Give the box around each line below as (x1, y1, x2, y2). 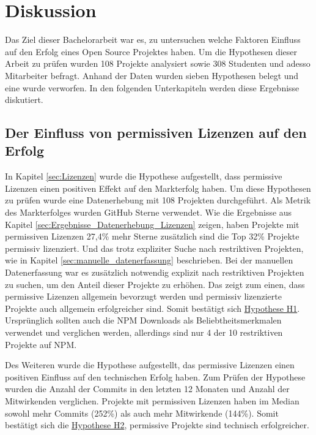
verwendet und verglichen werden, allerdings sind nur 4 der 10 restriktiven (5, 326, 283, 338)
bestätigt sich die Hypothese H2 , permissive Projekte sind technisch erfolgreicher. (5, 418, 309, 431)
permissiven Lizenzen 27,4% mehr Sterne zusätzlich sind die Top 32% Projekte (5, 230, 299, 243)
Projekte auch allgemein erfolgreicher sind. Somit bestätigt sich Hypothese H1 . (5, 301, 300, 314)
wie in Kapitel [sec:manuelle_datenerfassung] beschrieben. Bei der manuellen (5, 254, 293, 267)
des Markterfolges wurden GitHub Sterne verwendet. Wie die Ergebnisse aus (5, 206, 292, 219)
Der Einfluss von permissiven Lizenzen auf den (5, 123, 307, 142)
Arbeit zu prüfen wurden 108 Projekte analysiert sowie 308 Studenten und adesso (5, 57, 310, 70)
